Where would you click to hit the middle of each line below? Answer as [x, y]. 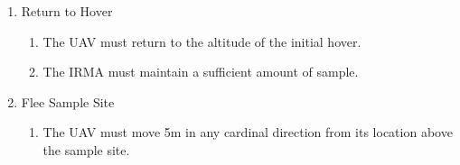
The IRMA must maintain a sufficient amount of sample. [201, 72]
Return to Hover [67, 11]
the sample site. [86, 149]
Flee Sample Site [68, 101]
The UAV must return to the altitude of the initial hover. [202, 41]
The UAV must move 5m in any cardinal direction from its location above [248, 132]
